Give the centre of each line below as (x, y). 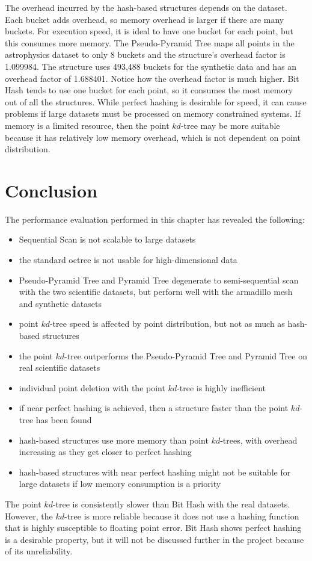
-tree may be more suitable (230, 125)
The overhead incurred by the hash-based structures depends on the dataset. (146, 7)
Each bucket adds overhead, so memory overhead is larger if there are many (145, 19)
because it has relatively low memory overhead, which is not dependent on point (153, 137)
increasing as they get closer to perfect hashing (105, 452)
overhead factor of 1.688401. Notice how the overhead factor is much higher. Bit (152, 78)
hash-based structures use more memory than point (114, 440)
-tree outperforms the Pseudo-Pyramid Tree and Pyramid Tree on (186, 355)
